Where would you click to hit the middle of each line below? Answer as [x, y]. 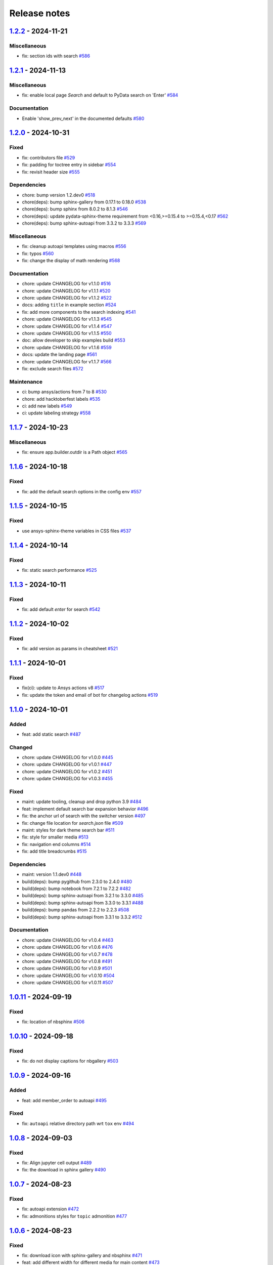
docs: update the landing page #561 [59, 355]
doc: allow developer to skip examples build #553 [74, 340]
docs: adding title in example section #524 [69, 305]
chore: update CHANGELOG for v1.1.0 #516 [66, 284]
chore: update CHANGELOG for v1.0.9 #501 [67, 968]
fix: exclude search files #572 [53, 369]
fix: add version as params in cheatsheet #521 [70, 649]
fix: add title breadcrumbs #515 [54, 851]
